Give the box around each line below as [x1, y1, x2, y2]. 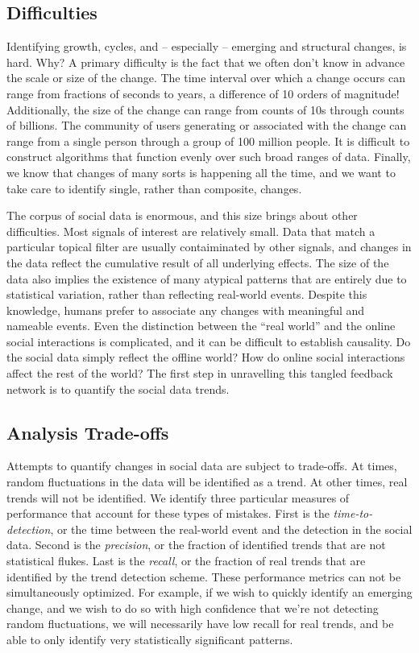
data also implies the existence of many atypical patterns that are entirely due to [6, 270, 407, 287]
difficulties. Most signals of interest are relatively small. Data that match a [6, 222, 375, 239]
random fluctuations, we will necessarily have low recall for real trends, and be [6, 615, 394, 632]
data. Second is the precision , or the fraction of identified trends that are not [6, 536, 386, 553]
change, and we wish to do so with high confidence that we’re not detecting [6, 599, 379, 616]
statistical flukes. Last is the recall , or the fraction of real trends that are [6, 552, 366, 569]
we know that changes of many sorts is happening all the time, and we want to [6, 163, 396, 180]
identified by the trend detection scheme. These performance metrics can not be [6, 568, 401, 585]
